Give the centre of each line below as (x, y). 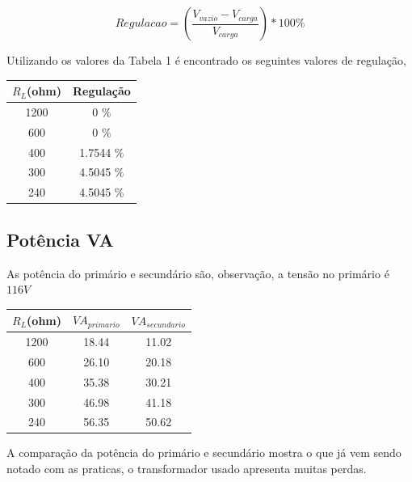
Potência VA (60, 239)
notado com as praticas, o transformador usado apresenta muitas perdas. (187, 469)
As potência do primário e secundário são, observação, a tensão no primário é (198, 273)
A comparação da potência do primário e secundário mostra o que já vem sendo (204, 452)
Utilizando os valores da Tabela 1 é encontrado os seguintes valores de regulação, (206, 60)
